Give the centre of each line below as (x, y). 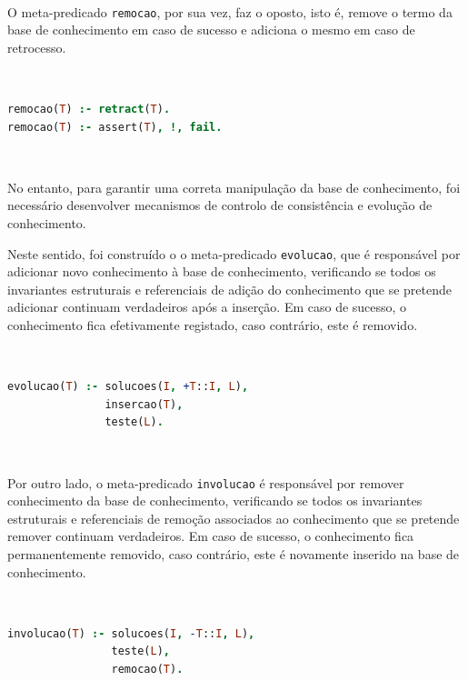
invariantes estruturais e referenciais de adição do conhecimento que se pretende (230, 289)
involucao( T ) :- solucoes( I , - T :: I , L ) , (131, 633)
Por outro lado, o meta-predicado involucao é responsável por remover (206, 482)
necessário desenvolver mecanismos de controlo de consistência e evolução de (220, 205)
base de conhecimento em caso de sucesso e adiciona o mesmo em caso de (211, 30)
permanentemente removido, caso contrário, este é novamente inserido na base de (234, 554)
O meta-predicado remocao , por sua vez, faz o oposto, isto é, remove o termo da (230, 11)
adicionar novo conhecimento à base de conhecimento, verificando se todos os (222, 271)
